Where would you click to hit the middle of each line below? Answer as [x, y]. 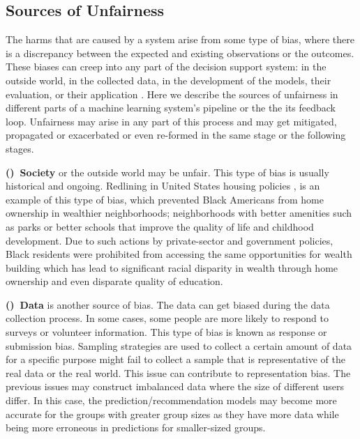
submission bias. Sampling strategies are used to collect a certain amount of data [179, 345]
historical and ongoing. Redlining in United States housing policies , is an [163, 186]
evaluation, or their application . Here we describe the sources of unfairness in [172, 94]
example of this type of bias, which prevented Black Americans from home [165, 199]
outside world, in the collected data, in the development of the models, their [168, 80]
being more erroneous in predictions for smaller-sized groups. [136, 428]
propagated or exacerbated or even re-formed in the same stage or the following [176, 135]
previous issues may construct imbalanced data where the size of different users [175, 386]
